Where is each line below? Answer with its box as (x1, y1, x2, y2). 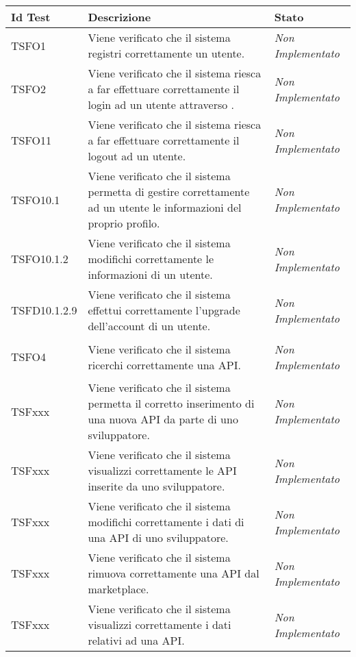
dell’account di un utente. (88, 318, 211, 334)
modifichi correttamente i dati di (88, 514, 244, 530)
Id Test (11, 9, 51, 25)
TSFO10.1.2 (11, 251, 68, 266)
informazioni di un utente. (88, 266, 213, 282)
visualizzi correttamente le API (88, 462, 237, 478)
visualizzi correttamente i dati (88, 617, 231, 632)
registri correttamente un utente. (88, 45, 245, 61)
